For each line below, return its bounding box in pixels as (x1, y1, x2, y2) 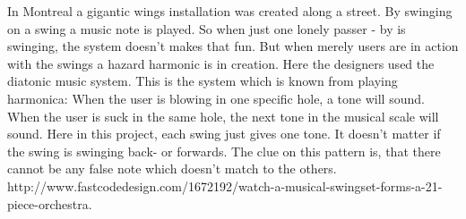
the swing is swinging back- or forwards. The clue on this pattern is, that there (7, 141, 441, 160)
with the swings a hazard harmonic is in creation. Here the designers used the (7, 54, 435, 72)
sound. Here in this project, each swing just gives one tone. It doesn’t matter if (7, 124, 441, 143)
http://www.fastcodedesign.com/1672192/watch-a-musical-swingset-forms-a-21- (7, 176, 443, 195)
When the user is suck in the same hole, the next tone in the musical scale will (7, 106, 439, 125)
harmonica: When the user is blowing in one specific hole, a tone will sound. (7, 88, 425, 107)
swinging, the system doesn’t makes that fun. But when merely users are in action (7, 37, 459, 55)
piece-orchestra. (7, 194, 92, 213)
